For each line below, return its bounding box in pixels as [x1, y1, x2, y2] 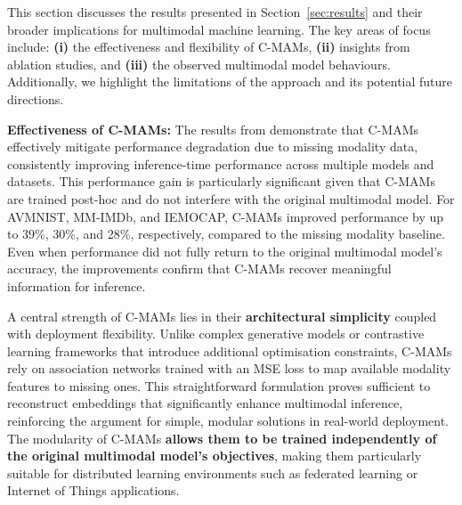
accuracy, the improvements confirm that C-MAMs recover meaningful [7, 259, 392, 278]
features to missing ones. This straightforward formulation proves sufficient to [7, 376, 431, 395]
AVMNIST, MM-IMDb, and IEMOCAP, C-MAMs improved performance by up [7, 207, 444, 225]
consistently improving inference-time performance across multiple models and [7, 154, 434, 173]
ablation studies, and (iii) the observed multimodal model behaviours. [7, 54, 391, 73]
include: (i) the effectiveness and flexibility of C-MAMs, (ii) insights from [7, 37, 410, 56]
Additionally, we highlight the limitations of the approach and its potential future [7, 72, 453, 91]
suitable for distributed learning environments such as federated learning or [7, 463, 418, 482]
